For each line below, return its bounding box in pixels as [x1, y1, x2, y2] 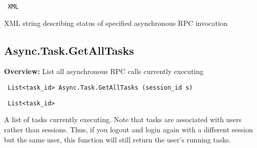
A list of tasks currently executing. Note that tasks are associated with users [4, 114, 242, 125]
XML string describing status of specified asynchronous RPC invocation [4, 17, 228, 28]
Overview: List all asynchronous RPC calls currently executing [4, 66, 204, 77]
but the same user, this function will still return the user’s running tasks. [4, 134, 231, 144]
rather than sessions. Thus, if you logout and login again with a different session [4, 124, 253, 134]
